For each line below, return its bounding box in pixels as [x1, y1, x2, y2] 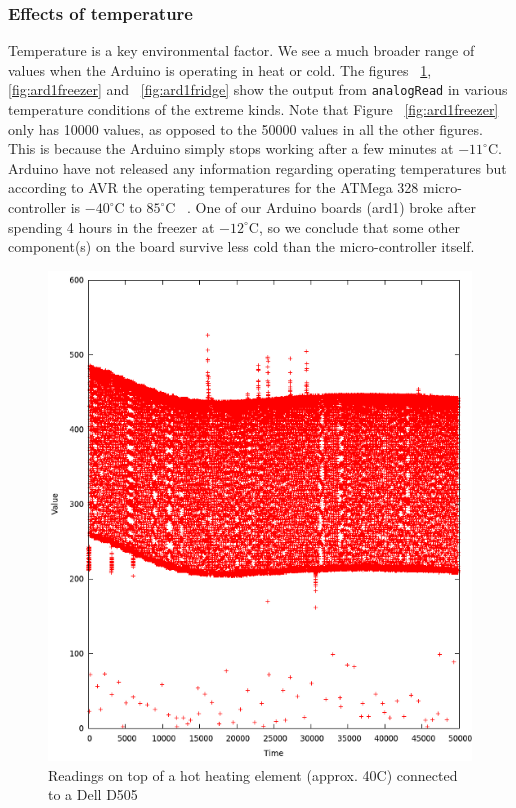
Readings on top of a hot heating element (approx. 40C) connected [48, 764, 458, 785]
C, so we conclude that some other [248, 216, 461, 237]
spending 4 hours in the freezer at [8, 216, 215, 237]
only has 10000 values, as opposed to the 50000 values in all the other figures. [8, 118, 483, 139]
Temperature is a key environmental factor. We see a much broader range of [8, 40, 475, 61]
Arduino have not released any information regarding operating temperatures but [8, 157, 507, 178]
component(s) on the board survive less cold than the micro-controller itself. [8, 236, 475, 257]
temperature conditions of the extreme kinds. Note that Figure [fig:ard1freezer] [8, 99, 499, 120]
